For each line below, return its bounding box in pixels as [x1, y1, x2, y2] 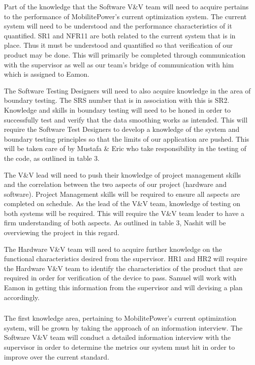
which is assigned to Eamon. [4, 69, 90, 79]
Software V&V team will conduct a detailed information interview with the [4, 332, 231, 342]
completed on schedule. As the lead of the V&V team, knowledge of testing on [4, 198, 241, 209]
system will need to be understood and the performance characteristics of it [4, 21, 232, 31]
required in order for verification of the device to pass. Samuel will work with [4, 273, 237, 283]
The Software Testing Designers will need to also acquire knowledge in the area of [4, 85, 251, 95]
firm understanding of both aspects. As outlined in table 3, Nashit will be [4, 217, 226, 228]
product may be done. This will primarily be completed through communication [4, 49, 246, 60]
